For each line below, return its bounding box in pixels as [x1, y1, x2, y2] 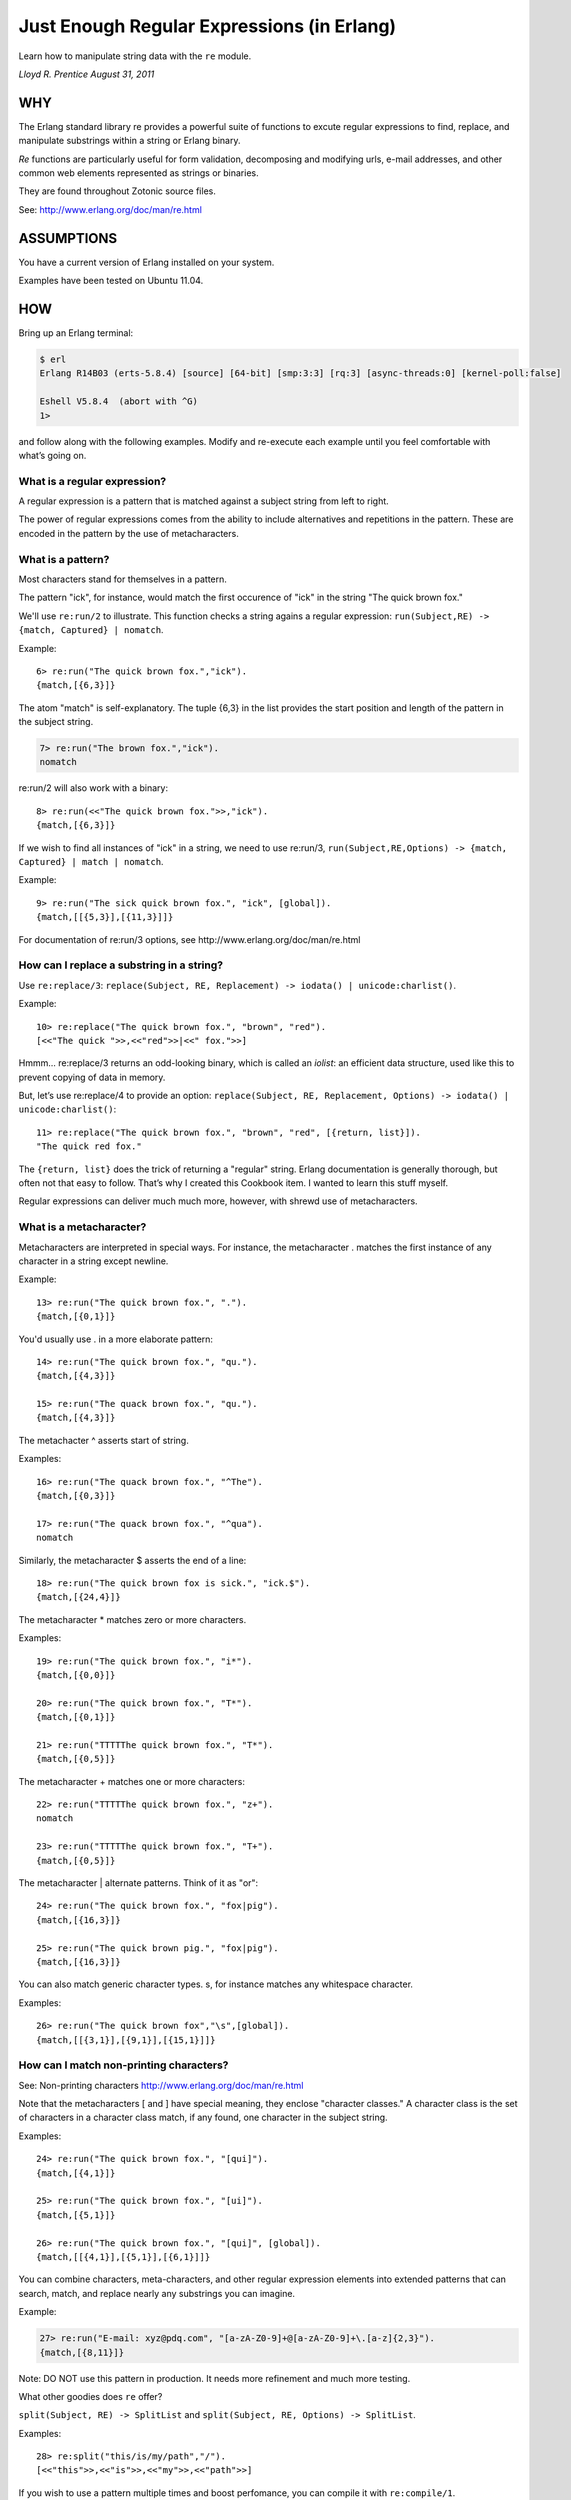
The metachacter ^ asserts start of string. [18, 1434, 189, 1446]
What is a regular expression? [18, 474, 167, 488]
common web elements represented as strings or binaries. [18, 167, 259, 179]
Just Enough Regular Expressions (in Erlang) [18, 15, 397, 37]
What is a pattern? [18, 552, 110, 566]
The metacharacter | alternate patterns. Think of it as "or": [18, 1877, 259, 1889]
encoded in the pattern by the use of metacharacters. [18, 527, 239, 539]
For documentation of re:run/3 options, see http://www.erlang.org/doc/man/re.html [18, 933, 361, 945]
